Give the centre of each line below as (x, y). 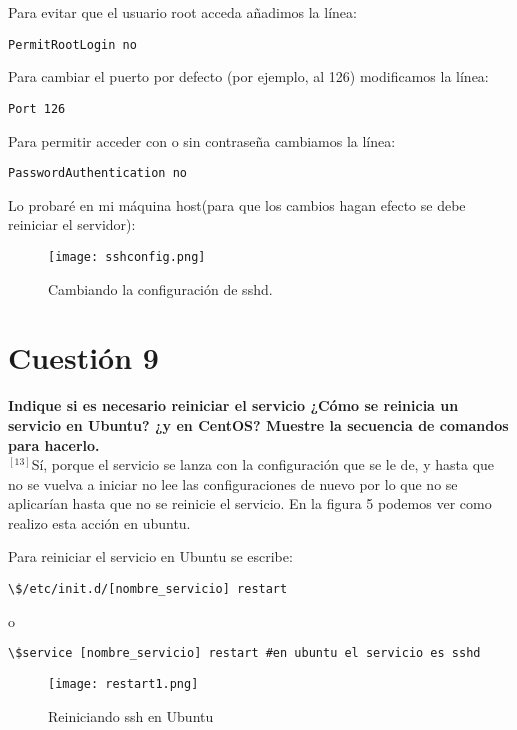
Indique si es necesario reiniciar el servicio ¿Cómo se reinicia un (233, 405)
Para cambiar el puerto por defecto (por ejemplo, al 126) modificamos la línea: (248, 76)
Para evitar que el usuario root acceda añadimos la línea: (182, 12)
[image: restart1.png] (123, 683)
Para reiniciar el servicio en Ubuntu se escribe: (150, 556)
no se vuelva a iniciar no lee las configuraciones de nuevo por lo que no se (233, 483)
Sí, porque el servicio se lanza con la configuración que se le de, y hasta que (263, 464)
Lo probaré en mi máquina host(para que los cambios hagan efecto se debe (237, 204)
